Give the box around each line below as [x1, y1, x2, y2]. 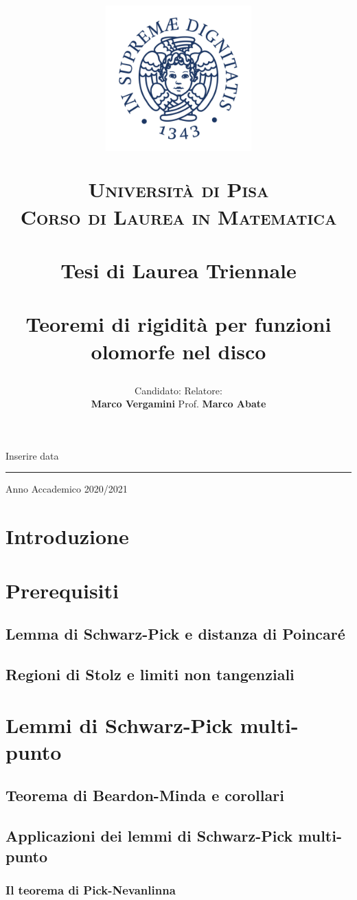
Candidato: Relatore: [135, 383, 222, 397]
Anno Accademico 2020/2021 [5, 482, 128, 496]
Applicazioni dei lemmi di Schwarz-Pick [5, 825, 293, 846]
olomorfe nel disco [91, 337, 266, 365]
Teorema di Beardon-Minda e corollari [5, 785, 284, 806]
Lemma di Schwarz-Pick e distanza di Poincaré [5, 623, 345, 644]
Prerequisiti [5, 576, 119, 604]
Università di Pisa [88, 175, 269, 203]
